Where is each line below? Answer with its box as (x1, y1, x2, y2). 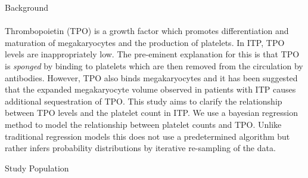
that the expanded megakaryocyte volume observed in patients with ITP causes (5, 83, 296, 96)
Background (5, 1, 48, 13)
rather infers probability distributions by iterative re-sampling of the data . (5, 142, 276, 154)
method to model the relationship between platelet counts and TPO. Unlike (5, 118, 282, 130)
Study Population (5, 161, 69, 174)
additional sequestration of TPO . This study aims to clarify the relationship (5, 94, 282, 107)
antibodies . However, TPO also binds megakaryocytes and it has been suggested (5, 71, 298, 84)
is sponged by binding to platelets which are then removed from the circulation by (5, 59, 303, 72)
